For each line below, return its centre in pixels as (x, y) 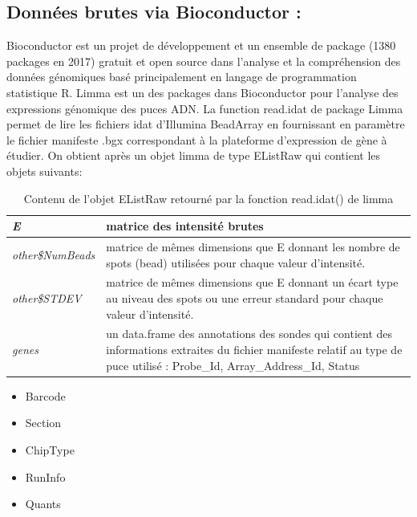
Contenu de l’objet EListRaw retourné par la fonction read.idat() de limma (208, 198)
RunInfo (45, 476)
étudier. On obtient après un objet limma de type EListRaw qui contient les (194, 155)
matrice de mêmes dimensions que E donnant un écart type (252, 282)
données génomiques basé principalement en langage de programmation (182, 77)
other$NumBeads (54, 254)
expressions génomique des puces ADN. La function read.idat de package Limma (205, 108)
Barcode (45, 395)
